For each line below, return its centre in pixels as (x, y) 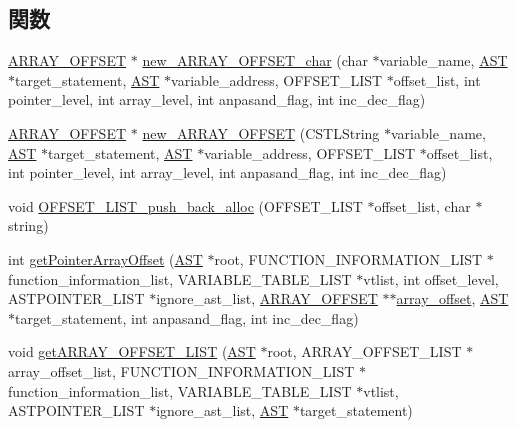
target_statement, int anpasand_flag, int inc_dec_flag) (187, 317)
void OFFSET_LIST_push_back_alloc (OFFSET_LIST (185, 205)
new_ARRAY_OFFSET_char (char (255, 60)
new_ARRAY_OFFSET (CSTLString (261, 132)
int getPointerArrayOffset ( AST (105, 258)
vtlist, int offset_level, (431, 278)
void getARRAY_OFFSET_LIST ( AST (132, 351)
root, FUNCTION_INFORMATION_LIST (348, 258)
